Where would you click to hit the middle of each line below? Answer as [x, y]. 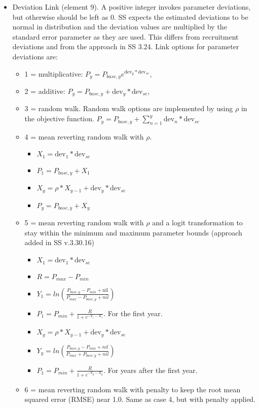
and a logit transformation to [197, 223]
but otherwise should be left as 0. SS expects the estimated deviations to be [130, 16]
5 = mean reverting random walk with [84, 223]
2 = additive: [45, 91]
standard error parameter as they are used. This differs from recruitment [125, 36]
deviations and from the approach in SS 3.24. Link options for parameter [126, 46]
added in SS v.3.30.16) [59, 242]
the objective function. [59, 118]
